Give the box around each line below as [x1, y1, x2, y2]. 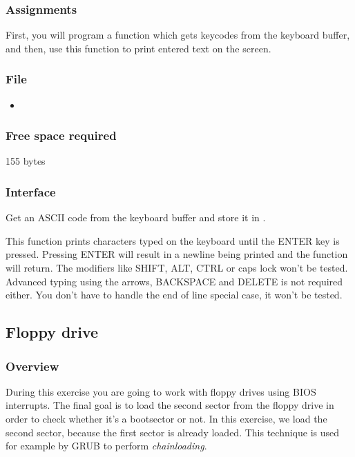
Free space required [6, 127, 117, 144]
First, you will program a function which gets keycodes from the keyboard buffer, [6, 28, 350, 42]
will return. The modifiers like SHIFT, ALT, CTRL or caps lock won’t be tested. [6, 261, 348, 275]
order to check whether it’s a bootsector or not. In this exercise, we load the [6, 412, 327, 425]
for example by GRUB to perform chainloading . [6, 438, 207, 453]
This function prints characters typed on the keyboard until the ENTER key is [6, 233, 340, 247]
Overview [6, 357, 59, 374]
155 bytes [6, 154, 46, 168]
